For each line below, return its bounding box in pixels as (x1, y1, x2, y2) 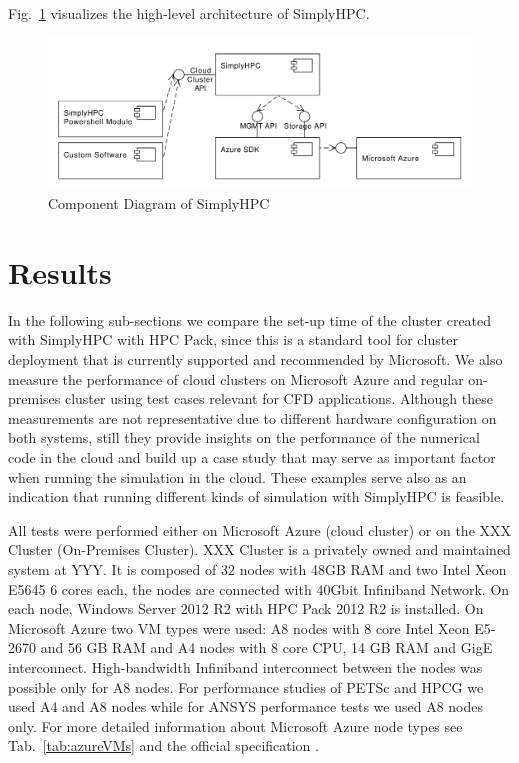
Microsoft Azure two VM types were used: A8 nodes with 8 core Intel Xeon (8, 617, 470, 638)
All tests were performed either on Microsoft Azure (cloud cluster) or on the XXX (8, 519, 512, 540)
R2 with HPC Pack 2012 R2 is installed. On (213, 598, 484, 619)
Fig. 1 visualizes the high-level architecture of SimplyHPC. (8, 3, 370, 23)
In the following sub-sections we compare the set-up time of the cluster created (8, 309, 492, 330)
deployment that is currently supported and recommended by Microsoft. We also (8, 349, 503, 370)
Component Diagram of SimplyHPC (48, 193, 270, 214)
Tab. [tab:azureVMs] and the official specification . (8, 735, 319, 756)
